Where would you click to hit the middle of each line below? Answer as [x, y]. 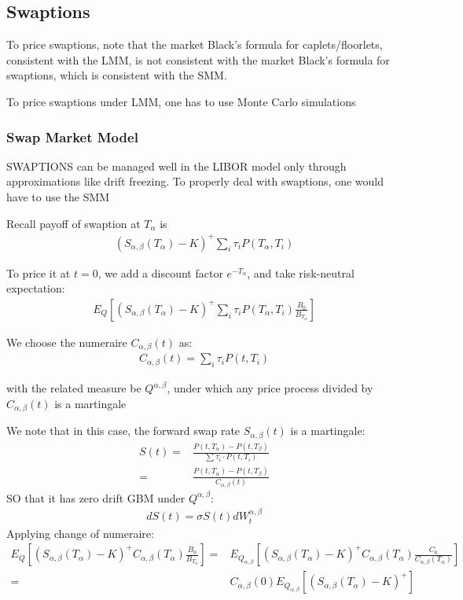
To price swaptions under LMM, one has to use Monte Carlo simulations [181, 101]
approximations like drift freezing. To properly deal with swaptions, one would [195, 181]
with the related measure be [74, 388]
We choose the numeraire [67, 342]
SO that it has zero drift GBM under [96, 497]
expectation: [36, 288]
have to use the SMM [58, 196]
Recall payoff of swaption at [73, 223]
